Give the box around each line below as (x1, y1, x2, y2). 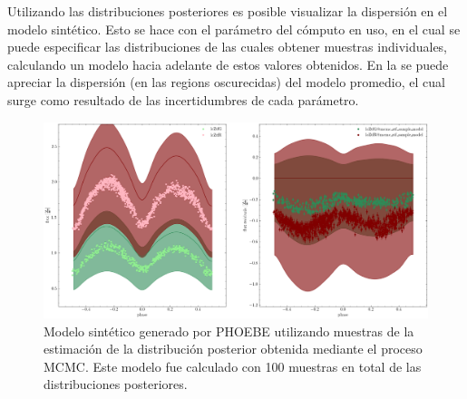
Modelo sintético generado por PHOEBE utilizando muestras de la (44, 321, 414, 340)
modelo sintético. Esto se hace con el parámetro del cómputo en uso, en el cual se (7, 19, 461, 38)
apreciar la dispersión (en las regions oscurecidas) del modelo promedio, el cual (7, 73, 445, 92)
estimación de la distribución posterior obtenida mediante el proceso (44, 339, 423, 358)
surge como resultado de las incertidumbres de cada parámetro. (7, 90, 359, 109)
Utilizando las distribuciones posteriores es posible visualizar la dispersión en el (7, 2, 448, 20)
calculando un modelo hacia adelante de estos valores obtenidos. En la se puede (7, 54, 449, 73)
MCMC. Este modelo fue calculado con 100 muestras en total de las (44, 356, 422, 375)
